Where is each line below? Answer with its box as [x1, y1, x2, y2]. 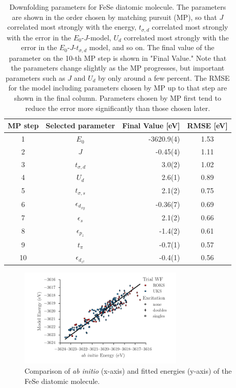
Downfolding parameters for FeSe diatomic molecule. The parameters [9, 2, 226, 12]
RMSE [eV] [187, 120, 228, 131]
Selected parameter [45, 120, 115, 131]
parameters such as [6, 72, 65, 83]
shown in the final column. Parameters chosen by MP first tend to [14, 93, 221, 103]
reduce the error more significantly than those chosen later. [25, 102, 210, 113]
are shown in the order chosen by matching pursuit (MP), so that [12, 11, 217, 22]
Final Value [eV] [122, 120, 180, 131]
